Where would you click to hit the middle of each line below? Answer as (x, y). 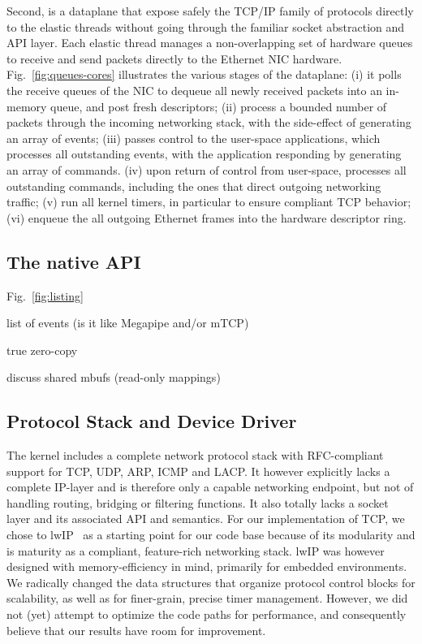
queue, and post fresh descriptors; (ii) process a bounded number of (219, 106)
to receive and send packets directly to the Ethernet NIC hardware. (174, 58)
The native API (74, 261)
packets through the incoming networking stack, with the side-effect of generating (209, 122)
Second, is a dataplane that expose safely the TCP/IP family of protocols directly (210, 11)
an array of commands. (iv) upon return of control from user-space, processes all (207, 169)
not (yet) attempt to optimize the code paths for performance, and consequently (207, 614)
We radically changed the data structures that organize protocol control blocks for (211, 582)
